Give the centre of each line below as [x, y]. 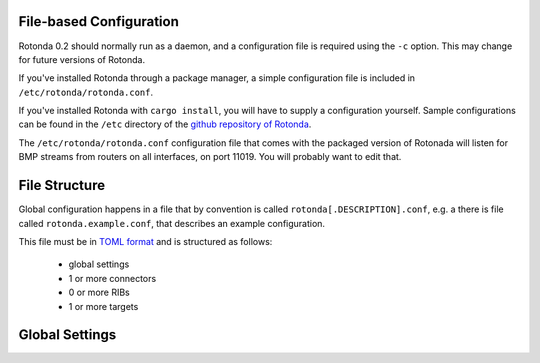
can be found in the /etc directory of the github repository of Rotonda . [165, 124]
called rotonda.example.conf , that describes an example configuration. [171, 223]
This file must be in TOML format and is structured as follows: [145, 241]
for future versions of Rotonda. [81, 59]
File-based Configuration [98, 21]
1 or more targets [103, 306]
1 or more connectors [112, 278]
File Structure [61, 185]
